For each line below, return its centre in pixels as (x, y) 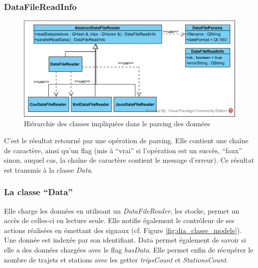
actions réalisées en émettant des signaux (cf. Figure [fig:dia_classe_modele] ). (123, 230)
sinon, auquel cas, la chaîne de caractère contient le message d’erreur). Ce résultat (129, 160)
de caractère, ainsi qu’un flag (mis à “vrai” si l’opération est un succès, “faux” (123, 150)
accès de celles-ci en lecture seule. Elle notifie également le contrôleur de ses (119, 220)
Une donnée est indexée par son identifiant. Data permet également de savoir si (125, 240)
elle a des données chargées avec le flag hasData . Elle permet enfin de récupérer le (129, 249)
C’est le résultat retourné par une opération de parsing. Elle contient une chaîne (126, 140)
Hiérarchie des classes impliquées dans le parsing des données (117, 124)
